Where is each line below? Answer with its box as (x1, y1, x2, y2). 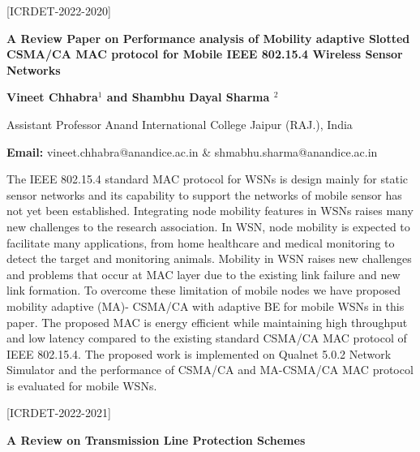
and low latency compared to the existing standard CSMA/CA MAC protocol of (6, 329, 407, 347)
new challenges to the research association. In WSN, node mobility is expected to (6, 217, 410, 235)
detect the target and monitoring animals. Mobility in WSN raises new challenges (6, 250, 412, 267)
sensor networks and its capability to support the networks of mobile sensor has (6, 186, 402, 203)
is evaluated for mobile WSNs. (6, 377, 157, 394)
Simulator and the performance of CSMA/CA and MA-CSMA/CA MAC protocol (6, 361, 414, 378)
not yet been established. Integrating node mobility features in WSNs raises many (6, 202, 414, 219)
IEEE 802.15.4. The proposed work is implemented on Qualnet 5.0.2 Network (6, 345, 392, 362)
